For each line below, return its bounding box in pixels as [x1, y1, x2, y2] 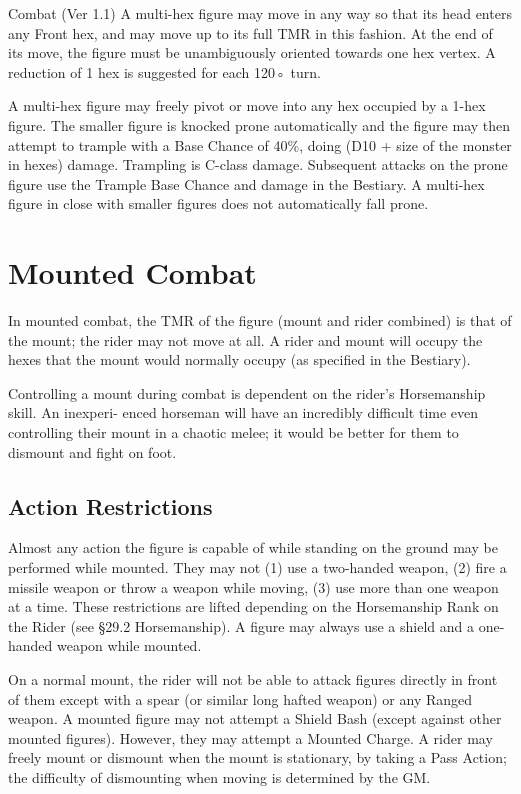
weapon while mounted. [57, 635, 202, 656]
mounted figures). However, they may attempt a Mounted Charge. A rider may [8, 727, 493, 748]
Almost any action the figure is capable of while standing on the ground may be [8, 537, 498, 558]
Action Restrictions [8, 490, 213, 521]
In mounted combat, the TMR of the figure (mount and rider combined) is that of [8, 310, 512, 331]
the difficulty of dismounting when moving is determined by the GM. [8, 766, 431, 787]
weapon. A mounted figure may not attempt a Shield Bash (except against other [8, 708, 502, 729]
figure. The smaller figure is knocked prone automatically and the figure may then [8, 114, 511, 135]
